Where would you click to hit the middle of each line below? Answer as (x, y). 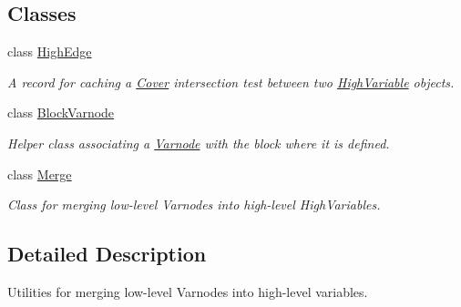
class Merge (40, 174)
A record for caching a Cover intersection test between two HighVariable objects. (231, 82)
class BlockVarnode (61, 113)
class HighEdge (50, 51)
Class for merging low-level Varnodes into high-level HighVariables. (194, 205)
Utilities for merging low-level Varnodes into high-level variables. (188, 291)
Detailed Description (107, 254)
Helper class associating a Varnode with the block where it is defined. (199, 143)
